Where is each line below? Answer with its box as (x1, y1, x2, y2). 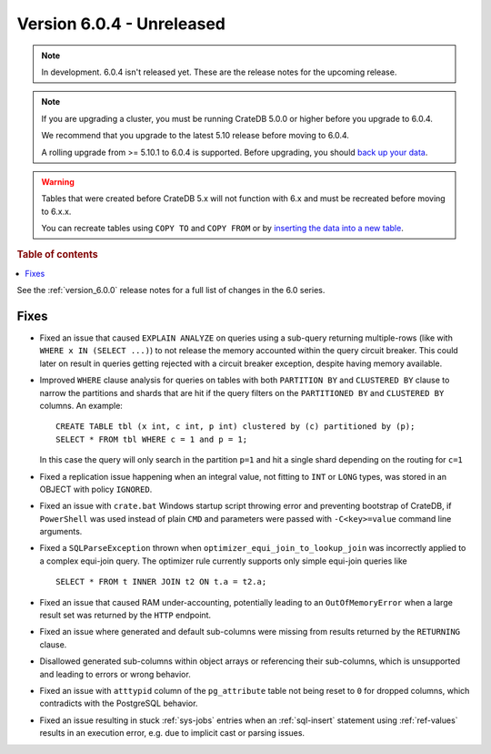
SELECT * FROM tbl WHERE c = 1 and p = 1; (55, 433, 248, 444)
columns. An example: (39, 400, 123, 411)
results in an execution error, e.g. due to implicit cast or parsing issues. (39, 728, 305, 739)
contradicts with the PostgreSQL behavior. (39, 698, 198, 709)
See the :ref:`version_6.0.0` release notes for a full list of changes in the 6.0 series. (16, 285, 326, 296)
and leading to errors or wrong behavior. (39, 668, 191, 679)
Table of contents (16, 249, 99, 261)
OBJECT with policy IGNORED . (39, 484, 153, 494)
